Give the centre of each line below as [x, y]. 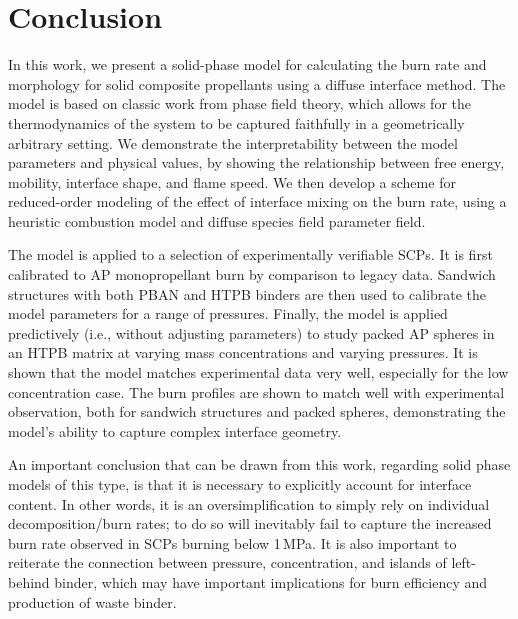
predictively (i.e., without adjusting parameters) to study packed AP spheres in [251, 332]
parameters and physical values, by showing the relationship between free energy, [256, 162]
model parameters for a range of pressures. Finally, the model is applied [228, 313]
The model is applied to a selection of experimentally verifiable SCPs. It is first [250, 254]
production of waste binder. [92, 601]
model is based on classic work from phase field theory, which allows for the [239, 103]
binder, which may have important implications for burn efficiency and [271, 581]
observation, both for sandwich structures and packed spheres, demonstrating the [257, 411]
